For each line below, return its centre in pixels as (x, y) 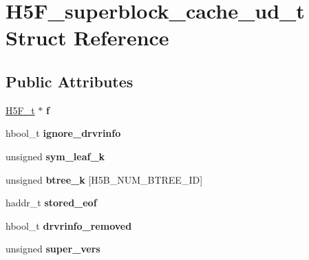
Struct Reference (87, 37)
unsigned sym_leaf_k (55, 156)
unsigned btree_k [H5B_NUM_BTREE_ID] (104, 179)
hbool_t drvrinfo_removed (69, 225)
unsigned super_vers (53, 249)
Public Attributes (70, 81)
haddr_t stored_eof (51, 203)
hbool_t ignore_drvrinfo (63, 133)
